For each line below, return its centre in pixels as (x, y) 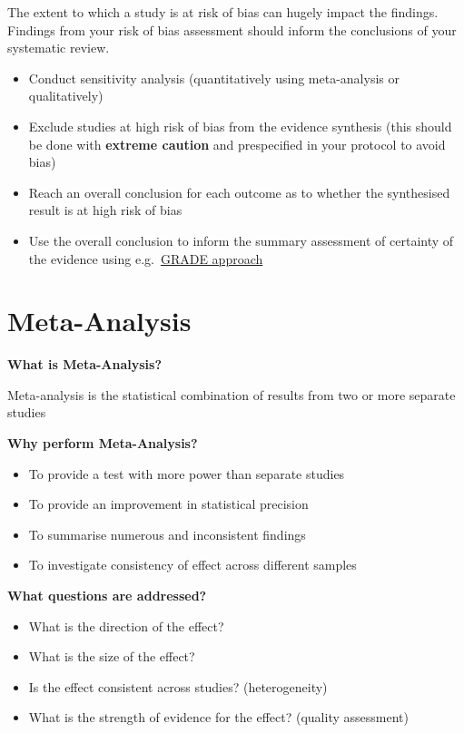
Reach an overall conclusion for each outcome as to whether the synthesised (239, 192)
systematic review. (59, 48)
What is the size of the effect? (112, 656)
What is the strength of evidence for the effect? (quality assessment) (218, 717)
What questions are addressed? (107, 595)
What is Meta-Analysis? (85, 364)
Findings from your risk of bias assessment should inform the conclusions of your (232, 29)
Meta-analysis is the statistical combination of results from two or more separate (232, 394)
